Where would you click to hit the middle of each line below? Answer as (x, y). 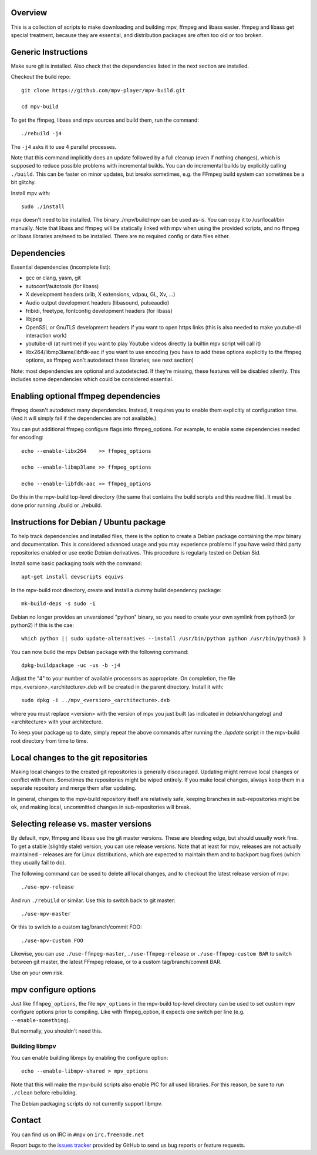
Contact (26, 1120)
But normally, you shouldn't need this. (57, 1031)
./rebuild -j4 (41, 133)
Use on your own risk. (37, 973)
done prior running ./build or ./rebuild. (56, 505)
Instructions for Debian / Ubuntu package (88, 522)
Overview (29, 13)
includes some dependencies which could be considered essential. (92, 379)
